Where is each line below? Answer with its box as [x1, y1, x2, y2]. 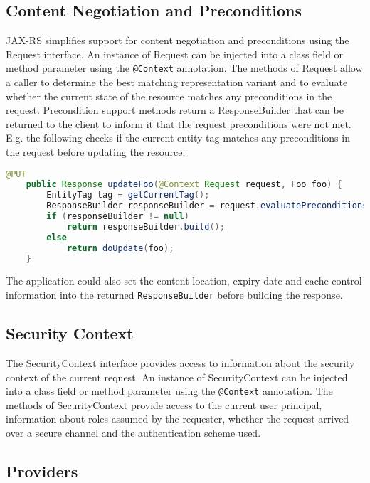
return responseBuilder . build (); [66, 221, 225, 232]
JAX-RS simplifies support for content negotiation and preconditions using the [6, 33, 349, 48]
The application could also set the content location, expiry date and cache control [6, 273, 362, 288]
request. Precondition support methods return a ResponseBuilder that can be [6, 102, 344, 117]
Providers [6, 460, 78, 482]
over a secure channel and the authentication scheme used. [6, 425, 261, 440]
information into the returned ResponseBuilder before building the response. [6, 287, 343, 302]
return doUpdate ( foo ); [66, 243, 174, 253]
